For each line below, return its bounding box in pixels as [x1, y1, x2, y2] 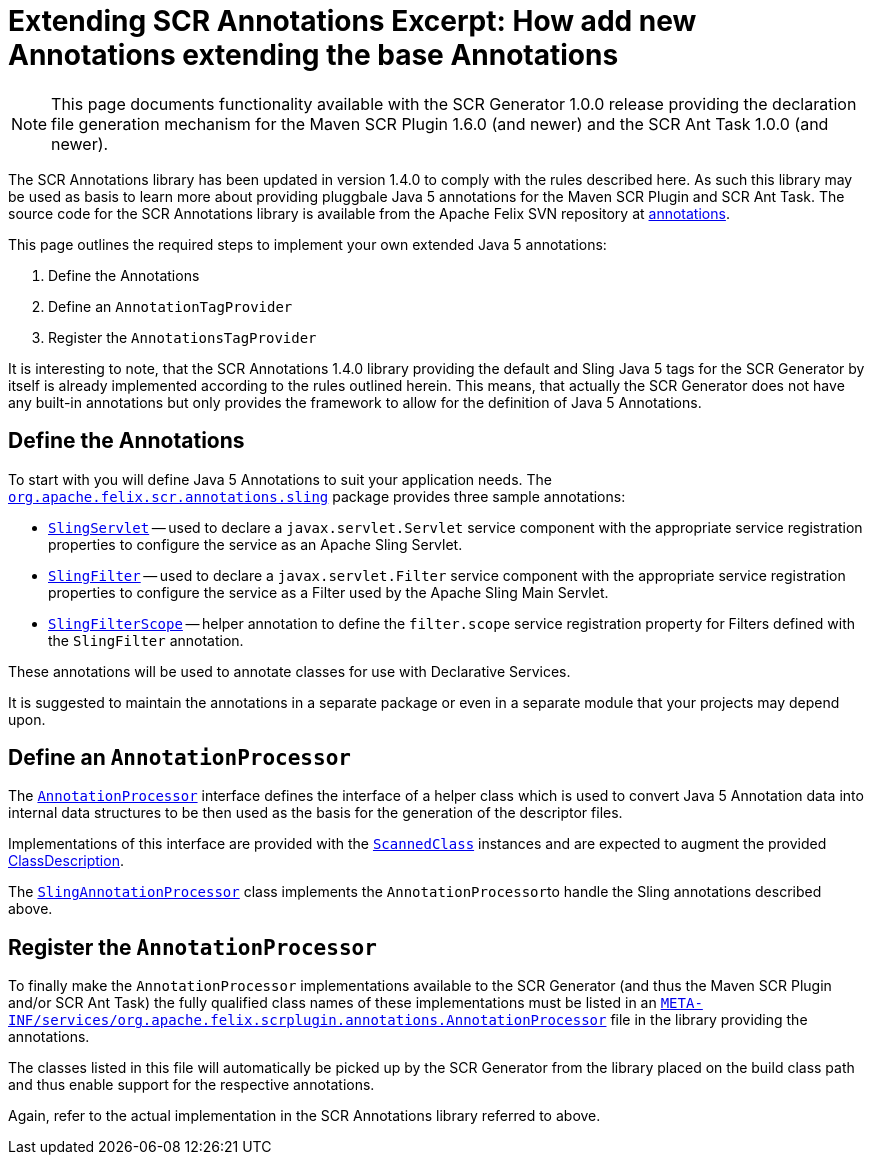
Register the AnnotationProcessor [8, 934, 377, 960]
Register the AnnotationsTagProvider [48, 328, 317, 346]
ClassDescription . [8, 852, 124, 870]
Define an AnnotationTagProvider [48, 297, 293, 315]
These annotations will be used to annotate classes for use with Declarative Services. [8, 662, 571, 680]
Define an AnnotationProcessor [8, 745, 351, 771]
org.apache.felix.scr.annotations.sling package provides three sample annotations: [8, 487, 626, 505]
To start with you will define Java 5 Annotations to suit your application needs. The [8, 470, 553, 488]
